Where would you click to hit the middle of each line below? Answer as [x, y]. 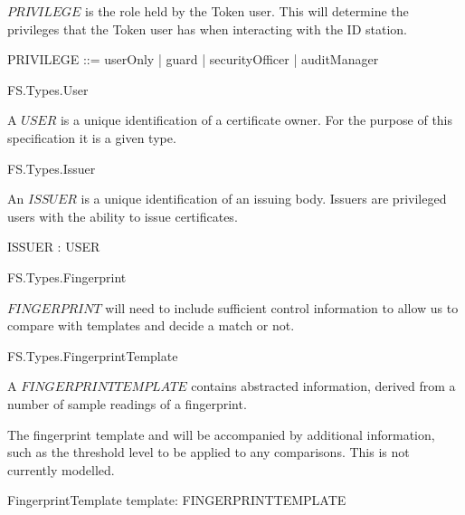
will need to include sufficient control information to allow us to [282, 307]
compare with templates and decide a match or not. [151, 325]
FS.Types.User [48, 89]
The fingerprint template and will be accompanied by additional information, [221, 434]
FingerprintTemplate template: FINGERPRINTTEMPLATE [177, 500]
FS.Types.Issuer [52, 168]
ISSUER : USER [54, 247]
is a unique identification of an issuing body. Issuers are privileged [264, 199]
